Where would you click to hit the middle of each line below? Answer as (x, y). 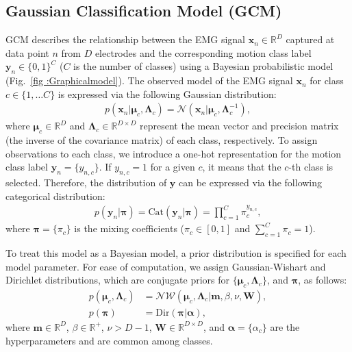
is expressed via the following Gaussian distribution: (167, 93)
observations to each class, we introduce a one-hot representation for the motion (174, 153)
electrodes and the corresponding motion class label (203, 52)
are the (285, 326)
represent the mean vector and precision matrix (239, 126)
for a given (173, 167)
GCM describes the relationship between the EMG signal (125, 39)
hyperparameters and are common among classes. (109, 340)
